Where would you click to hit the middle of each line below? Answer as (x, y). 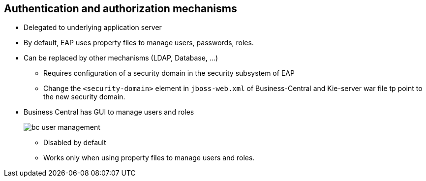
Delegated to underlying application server (93, 28)
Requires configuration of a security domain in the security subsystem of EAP (169, 73)
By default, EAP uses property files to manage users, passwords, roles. (139, 43)
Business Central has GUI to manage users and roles (109, 112)
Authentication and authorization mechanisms (121, 9)
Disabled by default (75, 143)
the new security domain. (84, 97)
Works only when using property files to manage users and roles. (149, 158)
